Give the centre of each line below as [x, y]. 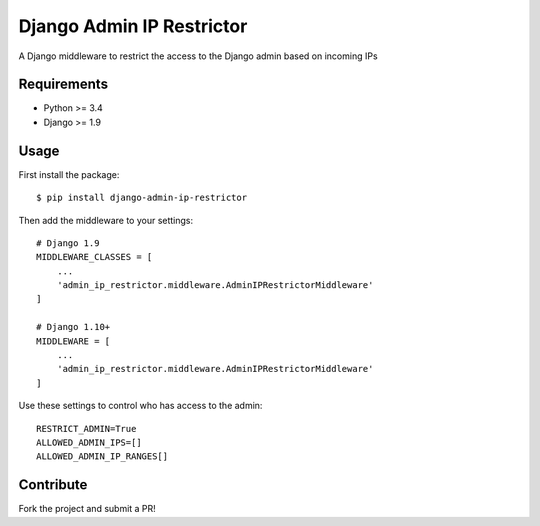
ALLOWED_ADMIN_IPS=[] [89, 442]
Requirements [63, 84]
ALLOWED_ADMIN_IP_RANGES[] [102, 456]
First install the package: [69, 174]
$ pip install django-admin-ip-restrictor [142, 198]
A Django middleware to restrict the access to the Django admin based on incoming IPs [198, 56]
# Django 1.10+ [73, 327]
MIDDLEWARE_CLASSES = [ [94, 257]
